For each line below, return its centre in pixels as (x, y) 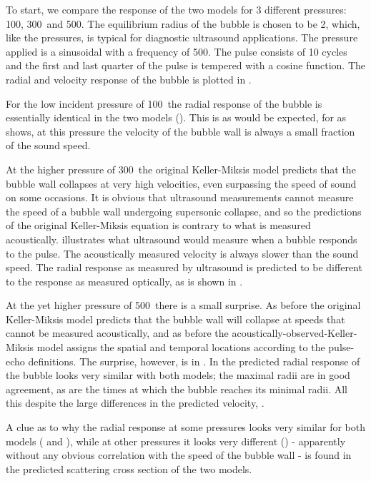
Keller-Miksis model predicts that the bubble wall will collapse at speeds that (175, 319)
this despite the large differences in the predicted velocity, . (135, 403)
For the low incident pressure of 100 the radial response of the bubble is (164, 103)
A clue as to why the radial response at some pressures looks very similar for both (185, 427)
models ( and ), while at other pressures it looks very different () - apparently (176, 441)
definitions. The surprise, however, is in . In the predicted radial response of (194, 361)
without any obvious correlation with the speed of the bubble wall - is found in (179, 455)
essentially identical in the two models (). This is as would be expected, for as (176, 117)
